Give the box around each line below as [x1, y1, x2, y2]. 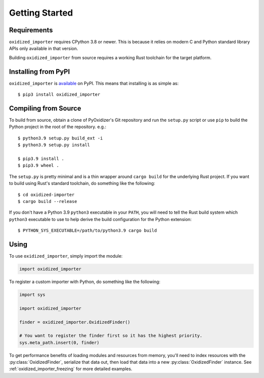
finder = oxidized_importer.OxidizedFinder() [19, 319, 131, 325]
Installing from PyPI [9, 67, 70, 76]
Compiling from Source [9, 104, 82, 112]
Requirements [9, 26, 53, 34]
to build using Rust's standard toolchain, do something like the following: [9, 180, 155, 186]
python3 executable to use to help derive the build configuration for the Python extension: [9, 216, 192, 222]
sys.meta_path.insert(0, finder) [19, 340, 100, 345]
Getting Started [9, 7, 73, 18]
